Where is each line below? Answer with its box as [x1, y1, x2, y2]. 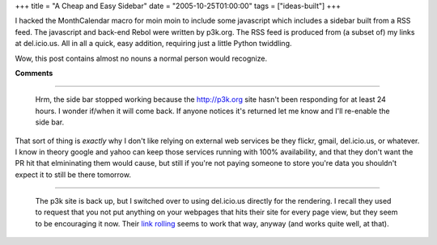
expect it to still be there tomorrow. [15, 170, 131, 180]
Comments [15, 68, 53, 78]
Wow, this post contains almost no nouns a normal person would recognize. [15, 53, 267, 63]
